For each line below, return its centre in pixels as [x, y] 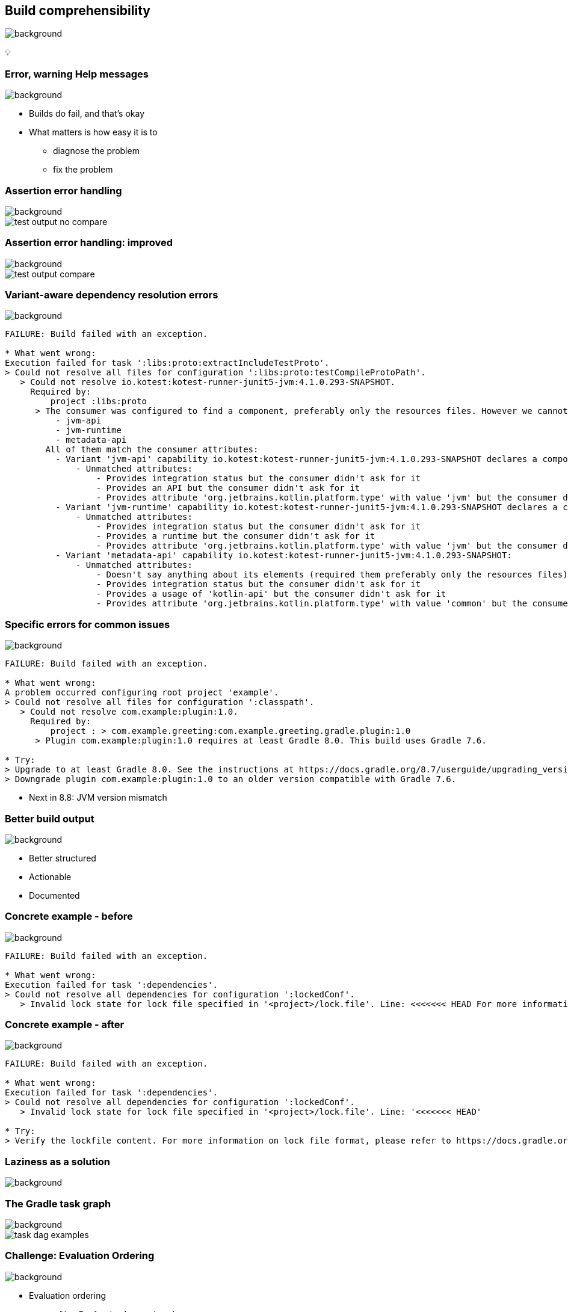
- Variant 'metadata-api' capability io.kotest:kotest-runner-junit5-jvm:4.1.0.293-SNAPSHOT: [284, 556]
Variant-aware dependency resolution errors [112, 295]
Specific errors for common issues [88, 624]
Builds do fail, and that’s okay [87, 114]
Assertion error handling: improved [89, 243]
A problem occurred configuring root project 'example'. [142, 693]
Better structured [63, 858]
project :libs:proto [99, 402]
